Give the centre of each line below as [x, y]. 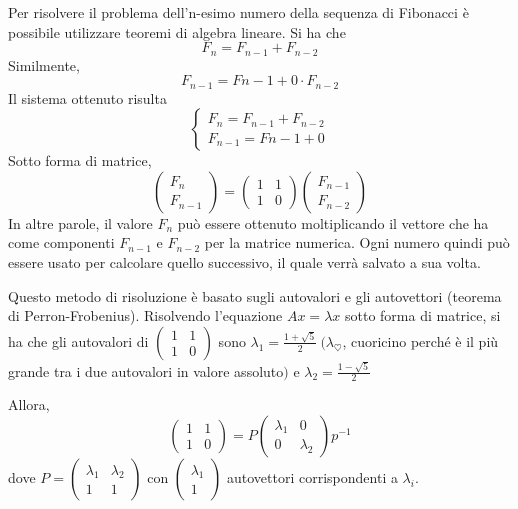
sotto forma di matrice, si [422, 315]
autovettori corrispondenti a [312, 476]
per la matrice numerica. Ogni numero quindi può [357, 242]
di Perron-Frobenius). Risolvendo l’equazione [145, 315]
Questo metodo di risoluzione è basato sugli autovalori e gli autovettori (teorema [255, 295]
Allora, [29, 404]
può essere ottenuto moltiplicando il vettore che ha [333, 222]
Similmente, [44, 64]
